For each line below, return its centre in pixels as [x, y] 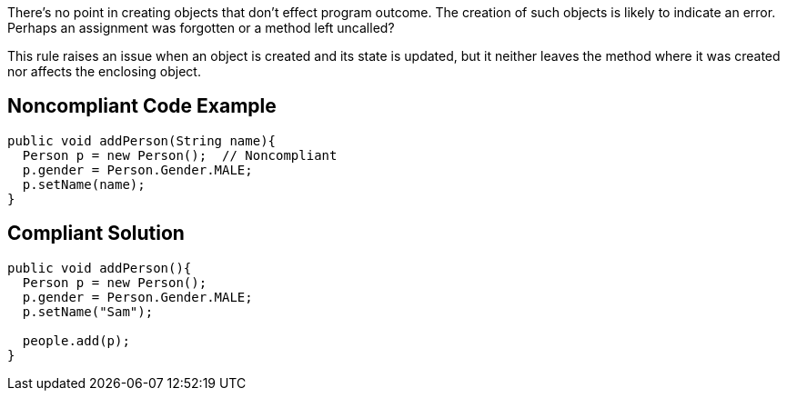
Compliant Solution [96, 234]
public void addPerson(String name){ [142, 140]
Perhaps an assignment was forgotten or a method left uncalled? [201, 28]
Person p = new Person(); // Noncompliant [180, 155]
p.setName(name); [84, 184]
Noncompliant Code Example [142, 106]
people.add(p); [76, 340]
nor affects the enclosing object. [104, 71]
